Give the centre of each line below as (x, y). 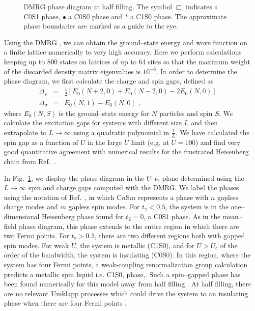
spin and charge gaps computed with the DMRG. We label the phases (134, 187)
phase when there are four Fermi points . (65, 303)
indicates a (202, 6)
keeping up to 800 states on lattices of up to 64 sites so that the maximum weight (127, 61)
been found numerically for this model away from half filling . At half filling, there (128, 284)
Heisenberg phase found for (83, 216)
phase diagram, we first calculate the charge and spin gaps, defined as (109, 81)
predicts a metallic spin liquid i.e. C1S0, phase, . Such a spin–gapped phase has (122, 274)
